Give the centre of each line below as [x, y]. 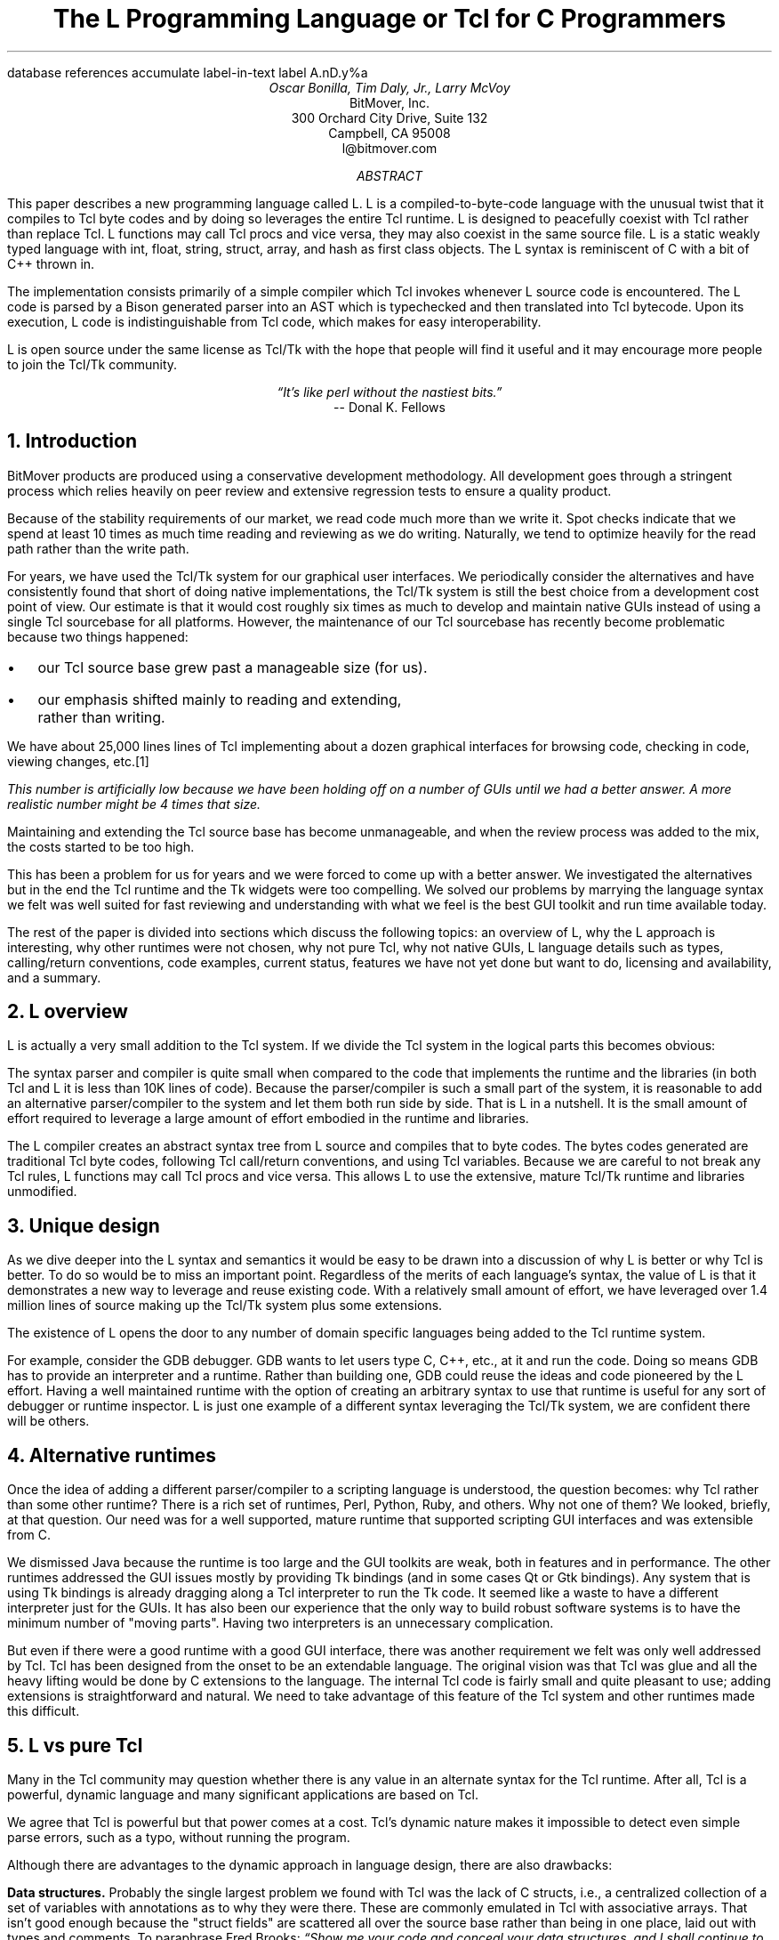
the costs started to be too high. [101, 846]
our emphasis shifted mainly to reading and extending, [220, 699]
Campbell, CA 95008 [389, 133]
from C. [29, 1535]
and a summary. [54, 977]
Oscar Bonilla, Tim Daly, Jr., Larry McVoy [389, 87]
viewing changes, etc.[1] [78, 761]
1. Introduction [72, 441]
